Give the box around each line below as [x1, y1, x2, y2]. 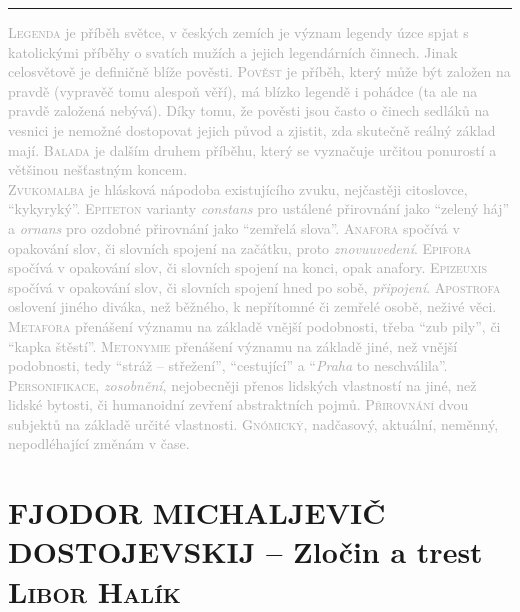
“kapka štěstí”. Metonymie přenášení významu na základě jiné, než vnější [8, 335, 458, 356]
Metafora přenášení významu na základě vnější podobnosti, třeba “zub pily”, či [8, 315, 501, 336]
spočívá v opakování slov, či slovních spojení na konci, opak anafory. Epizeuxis [8, 257, 487, 278]
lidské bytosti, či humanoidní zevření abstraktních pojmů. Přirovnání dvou [8, 394, 469, 415]
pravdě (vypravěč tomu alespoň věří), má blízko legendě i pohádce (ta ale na [8, 80, 478, 101]
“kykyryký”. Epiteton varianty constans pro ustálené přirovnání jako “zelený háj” [8, 198, 510, 219]
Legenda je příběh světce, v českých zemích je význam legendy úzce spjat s [8, 22, 469, 42]
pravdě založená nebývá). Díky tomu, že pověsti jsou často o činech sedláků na [8, 100, 490, 121]
